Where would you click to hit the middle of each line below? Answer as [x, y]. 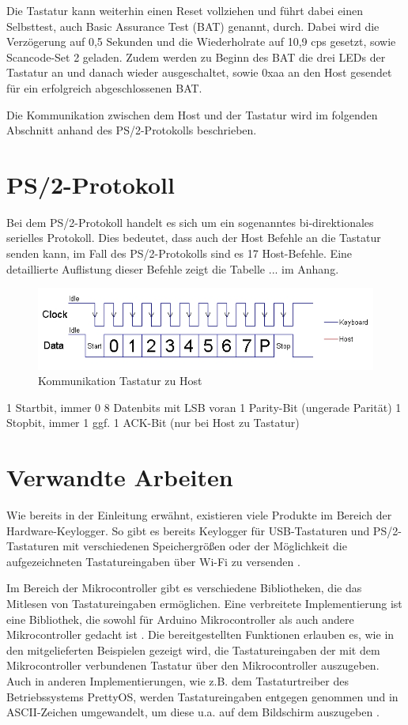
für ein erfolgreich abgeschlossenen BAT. [104, 87]
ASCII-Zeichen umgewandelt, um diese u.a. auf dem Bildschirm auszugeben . [193, 712]
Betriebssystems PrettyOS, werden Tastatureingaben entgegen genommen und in [202, 696]
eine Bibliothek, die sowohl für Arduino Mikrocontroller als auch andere [180, 619]
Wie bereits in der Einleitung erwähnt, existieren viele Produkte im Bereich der [199, 515]
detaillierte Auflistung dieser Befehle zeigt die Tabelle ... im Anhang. [173, 268]
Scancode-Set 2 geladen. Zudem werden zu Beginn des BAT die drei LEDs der [196, 57]
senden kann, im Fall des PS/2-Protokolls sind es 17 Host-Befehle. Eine [179, 253]
